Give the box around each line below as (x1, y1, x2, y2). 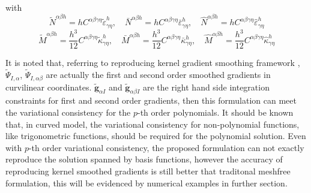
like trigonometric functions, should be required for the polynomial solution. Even (5, 129, 306, 142)
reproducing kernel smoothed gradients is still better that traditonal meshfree (5, 164, 291, 177)
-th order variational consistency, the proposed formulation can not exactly (28, 141, 304, 153)
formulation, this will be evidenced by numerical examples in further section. (5, 176, 288, 189)
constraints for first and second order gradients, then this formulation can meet (5, 94, 297, 107)
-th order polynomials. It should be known (137, 105, 294, 118)
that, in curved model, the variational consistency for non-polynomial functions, (5, 117, 300, 130)
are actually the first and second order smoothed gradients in (46, 68, 271, 81)
